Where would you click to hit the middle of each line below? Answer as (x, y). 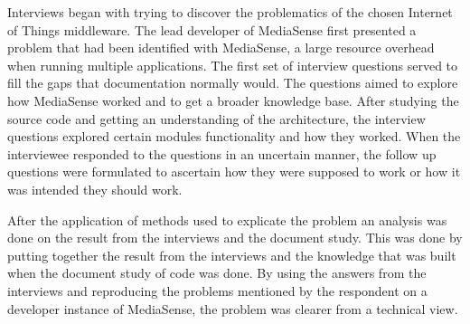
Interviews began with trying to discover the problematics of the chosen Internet (230, 12)
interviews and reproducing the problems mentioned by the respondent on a (217, 290)
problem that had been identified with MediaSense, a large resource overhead (221, 48)
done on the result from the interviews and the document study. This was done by (235, 238)
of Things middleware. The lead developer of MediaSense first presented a (212, 29)
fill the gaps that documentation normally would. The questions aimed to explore (233, 83)
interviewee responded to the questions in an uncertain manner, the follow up (222, 153)
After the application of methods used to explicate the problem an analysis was (227, 219)
